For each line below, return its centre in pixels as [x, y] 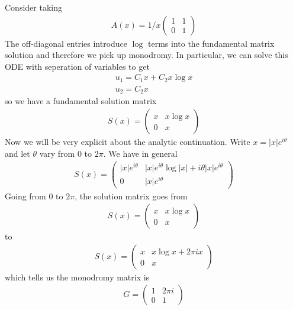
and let [17, 153]
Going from [25, 196]
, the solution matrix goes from [131, 196]
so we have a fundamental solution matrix [81, 101]
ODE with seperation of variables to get [77, 66]
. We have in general [140, 153]
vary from [57, 153]
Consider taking [33, 7]
